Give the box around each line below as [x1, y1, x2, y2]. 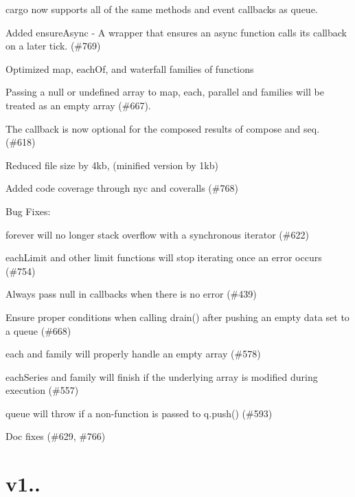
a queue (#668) [5, 323, 71, 338]
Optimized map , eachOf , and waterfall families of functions [5, 61, 254, 76]
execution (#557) [5, 383, 79, 397]
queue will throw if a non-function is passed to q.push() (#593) [5, 406, 273, 420]
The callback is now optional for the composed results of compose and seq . [5, 121, 320, 135]
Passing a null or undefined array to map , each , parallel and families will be [5, 85, 324, 99]
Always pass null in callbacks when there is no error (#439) [5, 287, 257, 301]
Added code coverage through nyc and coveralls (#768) [5, 181, 238, 195]
